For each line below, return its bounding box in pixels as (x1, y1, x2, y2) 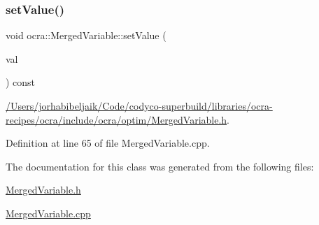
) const (6, 75, 36, 89)
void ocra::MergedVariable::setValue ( (6, 28, 166, 43)
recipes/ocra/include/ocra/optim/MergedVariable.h (6, 112, 227, 126)
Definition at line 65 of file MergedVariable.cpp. (6, 136, 210, 150)
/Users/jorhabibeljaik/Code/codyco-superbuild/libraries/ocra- (6, 99, 273, 112)
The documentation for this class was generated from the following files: (6, 159, 314, 173)
